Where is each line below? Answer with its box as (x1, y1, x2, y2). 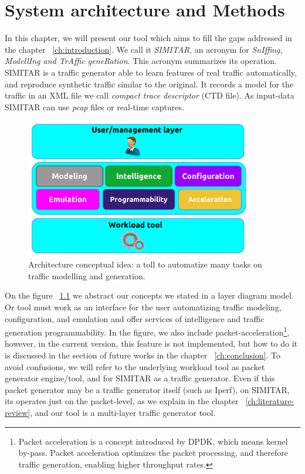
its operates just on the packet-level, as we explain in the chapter (5, 395, 239, 407)
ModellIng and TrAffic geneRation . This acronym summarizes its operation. (5, 55, 277, 67)
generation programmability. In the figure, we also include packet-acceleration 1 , (5, 324, 290, 338)
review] (5, 407, 30, 419)
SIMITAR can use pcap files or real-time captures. (5, 100, 184, 113)
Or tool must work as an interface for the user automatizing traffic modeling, (5, 301, 282, 313)
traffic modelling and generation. (28, 269, 145, 282)
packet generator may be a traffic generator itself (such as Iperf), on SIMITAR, (5, 383, 290, 395)
